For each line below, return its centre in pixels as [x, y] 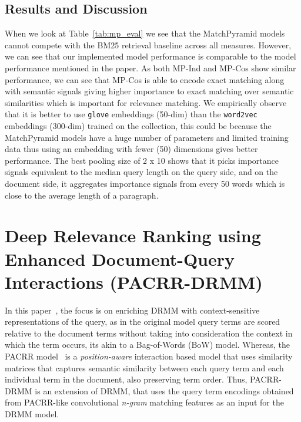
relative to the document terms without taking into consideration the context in [149, 333]
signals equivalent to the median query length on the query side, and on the [141, 172]
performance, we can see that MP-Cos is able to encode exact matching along [145, 79]
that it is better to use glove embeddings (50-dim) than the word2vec [131, 114]
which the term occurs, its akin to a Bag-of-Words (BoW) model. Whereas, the [147, 344]
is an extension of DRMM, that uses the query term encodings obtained [164, 390]
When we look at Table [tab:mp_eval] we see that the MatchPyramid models [145, 33]
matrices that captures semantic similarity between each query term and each [144, 367]
